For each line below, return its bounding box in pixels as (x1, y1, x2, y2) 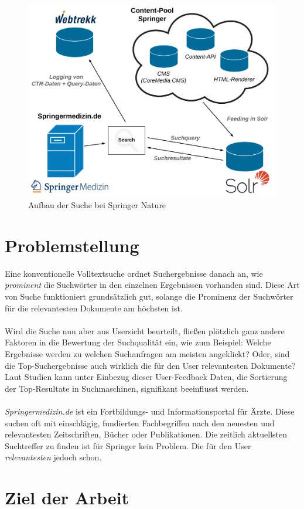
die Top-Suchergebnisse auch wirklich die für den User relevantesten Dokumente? (5, 359, 296, 371)
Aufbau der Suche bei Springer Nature (28, 199, 166, 211)
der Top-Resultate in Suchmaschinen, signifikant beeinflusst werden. (5, 382, 249, 394)
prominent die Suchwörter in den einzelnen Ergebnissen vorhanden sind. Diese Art (5, 279, 300, 291)
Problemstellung (5, 233, 139, 257)
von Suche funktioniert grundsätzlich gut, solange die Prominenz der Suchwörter (5, 290, 293, 303)
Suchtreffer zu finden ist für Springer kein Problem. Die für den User (5, 439, 251, 452)
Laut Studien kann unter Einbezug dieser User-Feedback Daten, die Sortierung (5, 371, 288, 383)
